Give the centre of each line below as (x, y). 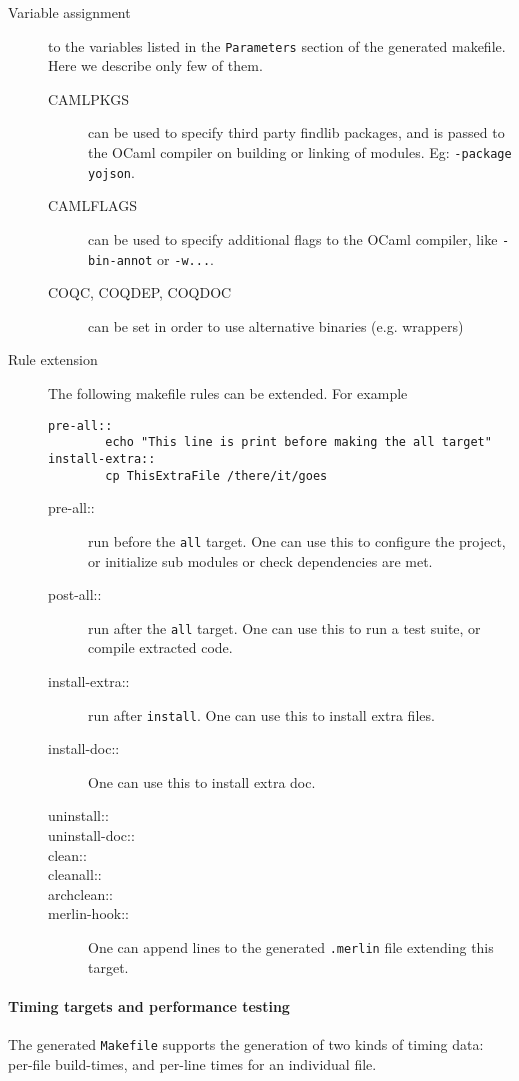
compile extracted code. (160, 647)
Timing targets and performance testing (149, 1005)
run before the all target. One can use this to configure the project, (297, 540)
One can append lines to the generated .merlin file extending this (291, 946)
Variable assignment (69, 12)
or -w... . (185, 258)
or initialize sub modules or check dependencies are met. (260, 560)
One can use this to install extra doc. (202, 781)
